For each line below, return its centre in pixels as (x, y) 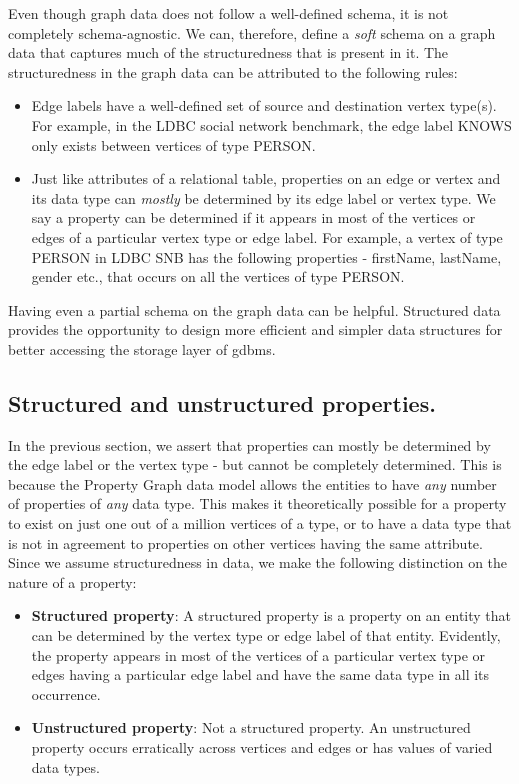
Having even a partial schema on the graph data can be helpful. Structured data (254, 309)
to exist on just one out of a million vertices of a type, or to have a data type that (260, 523)
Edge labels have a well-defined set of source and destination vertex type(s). (264, 105)
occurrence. (66, 693)
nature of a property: (72, 581)
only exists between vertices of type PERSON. (173, 144)
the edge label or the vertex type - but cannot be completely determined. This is (255, 464)
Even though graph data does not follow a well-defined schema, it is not (228, 13)
